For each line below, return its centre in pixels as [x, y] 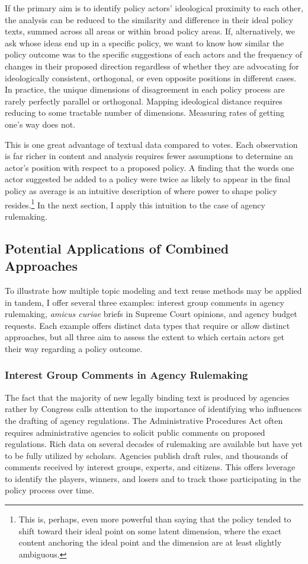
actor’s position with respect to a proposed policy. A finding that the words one [150, 167]
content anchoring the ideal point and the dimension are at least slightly [150, 542]
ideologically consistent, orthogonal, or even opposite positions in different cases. [151, 77]
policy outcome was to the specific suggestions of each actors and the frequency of [154, 54]
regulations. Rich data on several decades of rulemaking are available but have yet [154, 444]
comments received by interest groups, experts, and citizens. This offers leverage [150, 467]
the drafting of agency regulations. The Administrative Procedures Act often [144, 420]
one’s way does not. [40, 124]
